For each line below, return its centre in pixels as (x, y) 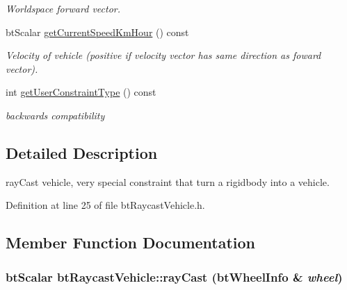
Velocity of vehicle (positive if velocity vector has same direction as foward (163, 55)
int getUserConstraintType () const (81, 92)
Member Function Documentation (131, 242)
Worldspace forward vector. (63, 8)
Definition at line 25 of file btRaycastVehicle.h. (105, 205)
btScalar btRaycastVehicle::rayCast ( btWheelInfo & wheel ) (174, 276)
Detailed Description (82, 152)
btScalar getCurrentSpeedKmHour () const (97, 32)
